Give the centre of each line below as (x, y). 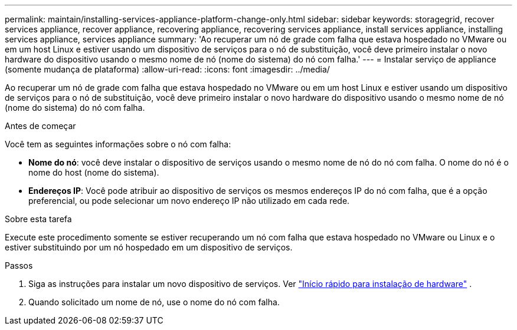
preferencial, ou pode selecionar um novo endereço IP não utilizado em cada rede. (189, 201)
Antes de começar (40, 126)
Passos (19, 265)
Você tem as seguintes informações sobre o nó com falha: (118, 144)
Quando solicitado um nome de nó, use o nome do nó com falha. (154, 302)
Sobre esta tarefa (38, 219)
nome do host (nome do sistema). (94, 172)
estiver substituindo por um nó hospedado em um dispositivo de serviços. (149, 247)
